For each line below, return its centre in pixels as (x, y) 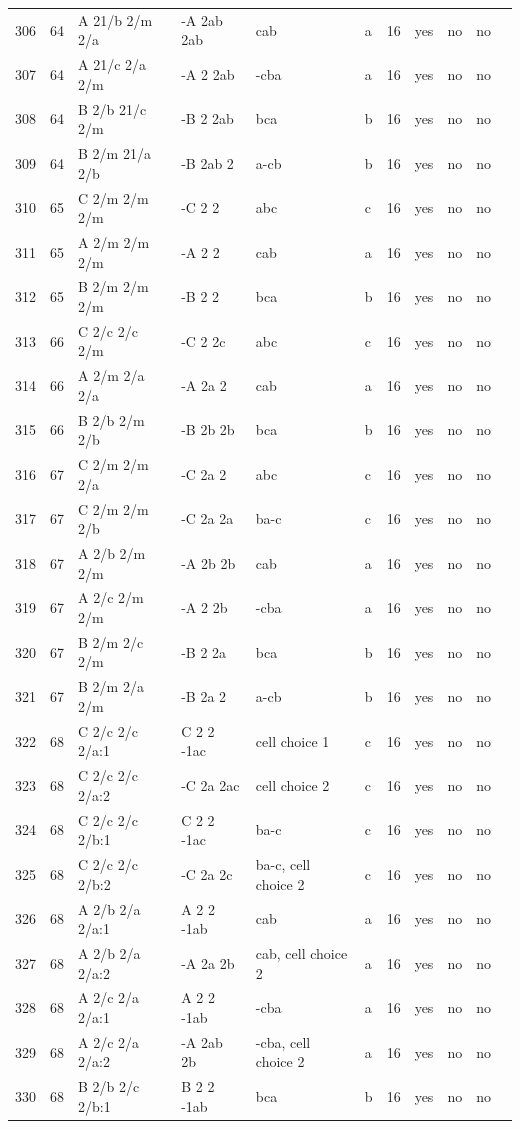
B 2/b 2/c (109, 1086)
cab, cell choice (301, 952)
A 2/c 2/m (111, 597)
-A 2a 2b (208, 962)
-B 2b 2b (208, 429)
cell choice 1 (292, 740)
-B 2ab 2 (207, 162)
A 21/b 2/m (115, 19)
